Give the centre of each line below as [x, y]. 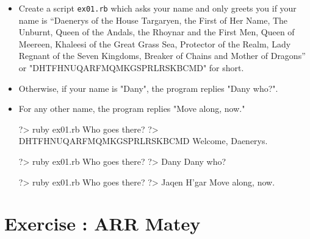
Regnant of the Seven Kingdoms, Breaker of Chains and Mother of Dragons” [162, 56]
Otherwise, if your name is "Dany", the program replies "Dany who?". [148, 88]
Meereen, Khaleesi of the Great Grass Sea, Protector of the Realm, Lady [155, 43]
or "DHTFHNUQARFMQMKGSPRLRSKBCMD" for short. [131, 68]
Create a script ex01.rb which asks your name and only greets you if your [157, 8]
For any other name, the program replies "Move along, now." [132, 109]
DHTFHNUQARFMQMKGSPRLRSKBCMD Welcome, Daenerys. [143, 141]
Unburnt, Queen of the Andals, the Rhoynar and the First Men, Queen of [157, 32]
